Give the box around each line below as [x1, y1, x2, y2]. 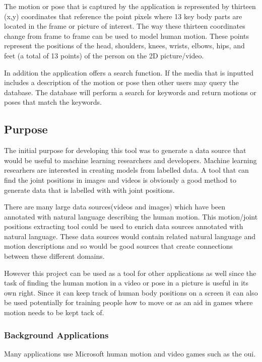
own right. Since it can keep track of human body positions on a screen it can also [4, 287, 258, 298]
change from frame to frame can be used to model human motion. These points [4, 30, 249, 41]
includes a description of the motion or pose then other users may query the [4, 77, 239, 88]
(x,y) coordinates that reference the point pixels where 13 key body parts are [4, 11, 242, 21]
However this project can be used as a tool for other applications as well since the [4, 267, 256, 278]
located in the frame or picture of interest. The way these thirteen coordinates [4, 21, 245, 31]
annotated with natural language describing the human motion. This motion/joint [4, 211, 258, 222]
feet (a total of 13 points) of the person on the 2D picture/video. [4, 50, 204, 60]
